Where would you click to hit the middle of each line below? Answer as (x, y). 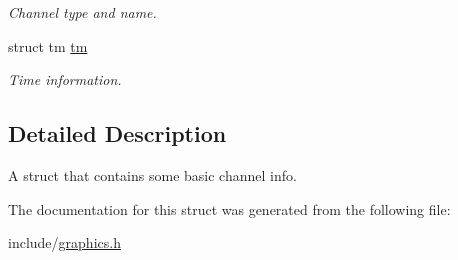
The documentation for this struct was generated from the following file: (229, 208)
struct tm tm (48, 45)
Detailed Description (117, 133)
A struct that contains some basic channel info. (152, 174)
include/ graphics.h (64, 242)
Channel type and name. (82, 12)
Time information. (65, 79)
